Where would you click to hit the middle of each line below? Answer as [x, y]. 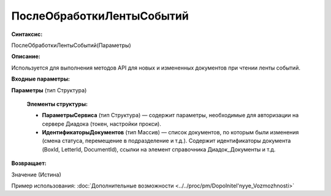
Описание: [26, 56]
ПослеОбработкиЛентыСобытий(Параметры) [71, 45]
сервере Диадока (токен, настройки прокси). [102, 124]
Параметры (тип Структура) [49, 90]
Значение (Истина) [36, 175]
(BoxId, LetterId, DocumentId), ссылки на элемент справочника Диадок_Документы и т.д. [159, 149]
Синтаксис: [27, 34]
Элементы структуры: [57, 104]
